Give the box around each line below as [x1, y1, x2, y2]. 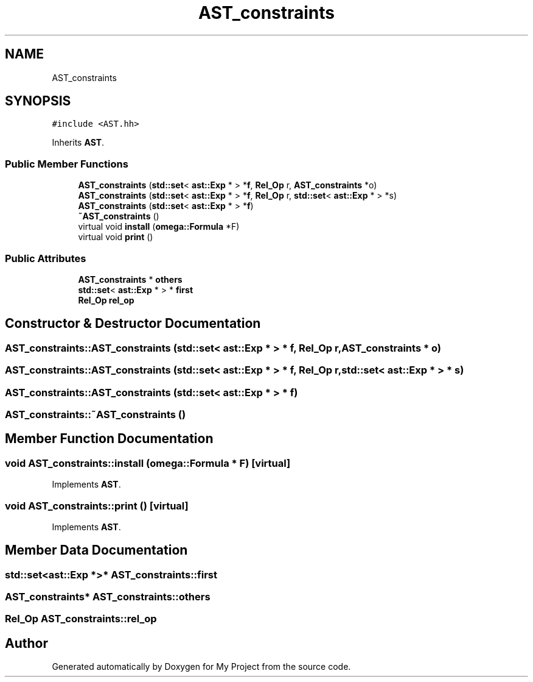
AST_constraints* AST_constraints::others [5, 591, 211, 603]
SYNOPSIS [5, 93, 71, 109]
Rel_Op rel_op [78, 294, 134, 305]
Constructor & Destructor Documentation [5, 316, 261, 332]
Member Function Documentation [5, 431, 214, 447]
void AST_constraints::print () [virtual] [5, 499, 189, 512]
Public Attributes [5, 252, 86, 265]
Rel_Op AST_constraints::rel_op [5, 613, 157, 625]
